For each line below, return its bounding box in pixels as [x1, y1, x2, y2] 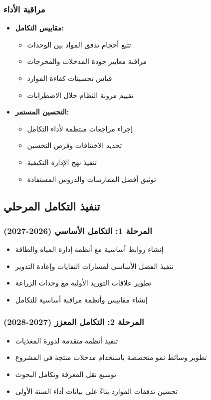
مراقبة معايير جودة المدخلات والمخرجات [27, 56, 147, 66]
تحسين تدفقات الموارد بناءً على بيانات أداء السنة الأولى [15, 385, 178, 396]
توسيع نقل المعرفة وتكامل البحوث [15, 368, 117, 379]
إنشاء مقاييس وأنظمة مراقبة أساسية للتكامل [15, 294, 148, 304]
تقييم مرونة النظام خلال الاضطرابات [27, 89, 134, 100]
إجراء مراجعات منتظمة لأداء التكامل [27, 123, 133, 133]
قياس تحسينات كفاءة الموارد [27, 73, 112, 83]
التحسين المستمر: [15, 106, 69, 117]
